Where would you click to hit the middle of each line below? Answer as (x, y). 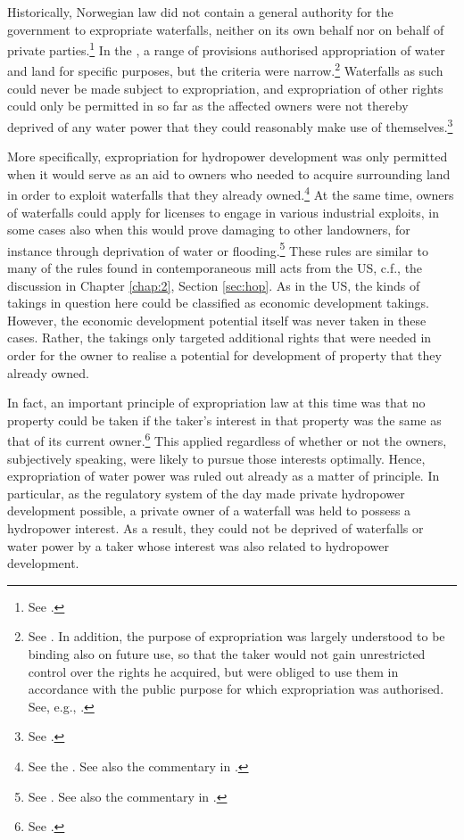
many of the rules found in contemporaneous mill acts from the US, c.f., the (215, 268)
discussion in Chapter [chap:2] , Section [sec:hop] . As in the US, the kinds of (214, 285)
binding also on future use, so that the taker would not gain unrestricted (227, 653)
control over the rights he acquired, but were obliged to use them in (213, 671)
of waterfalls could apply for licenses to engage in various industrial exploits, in (224, 212)
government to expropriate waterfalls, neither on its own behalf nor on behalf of (226, 29)
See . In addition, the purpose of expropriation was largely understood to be (236, 636)
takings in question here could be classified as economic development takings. (218, 303)
